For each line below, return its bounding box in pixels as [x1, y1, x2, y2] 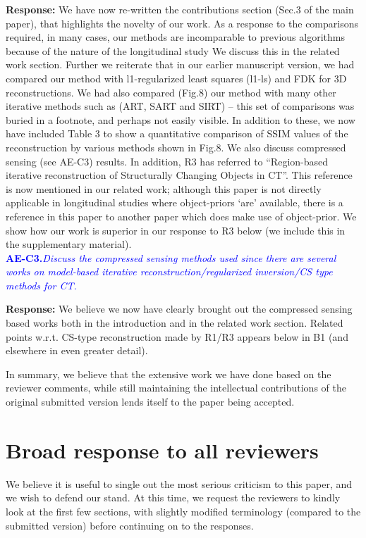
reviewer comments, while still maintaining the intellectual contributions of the [6, 380, 346, 395]
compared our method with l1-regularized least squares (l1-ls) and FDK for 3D [6, 70, 347, 85]
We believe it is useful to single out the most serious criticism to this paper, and [6, 476, 353, 491]
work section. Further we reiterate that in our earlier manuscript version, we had [6, 57, 355, 72]
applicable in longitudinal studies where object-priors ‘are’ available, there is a [6, 195, 343, 210]
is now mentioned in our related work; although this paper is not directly [6, 181, 322, 196]
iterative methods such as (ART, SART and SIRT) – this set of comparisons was [6, 99, 355, 113]
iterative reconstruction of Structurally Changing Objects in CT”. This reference [6, 168, 353, 182]
